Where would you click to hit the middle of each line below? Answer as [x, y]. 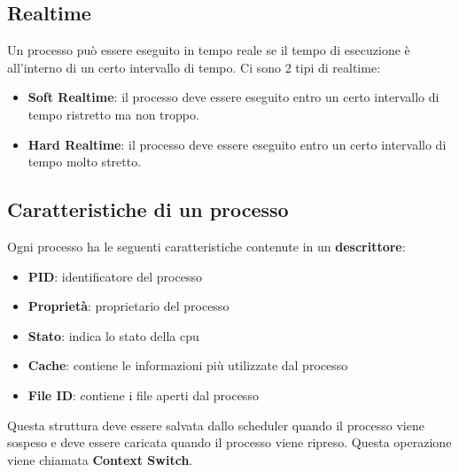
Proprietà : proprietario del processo [128, 306]
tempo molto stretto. [85, 162]
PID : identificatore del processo [115, 276]
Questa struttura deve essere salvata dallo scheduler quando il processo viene [216, 425]
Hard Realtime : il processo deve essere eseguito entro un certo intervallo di [237, 144]
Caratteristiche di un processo [148, 209]
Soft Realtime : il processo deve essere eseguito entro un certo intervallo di [233, 97]
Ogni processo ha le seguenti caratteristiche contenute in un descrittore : [206, 246]
